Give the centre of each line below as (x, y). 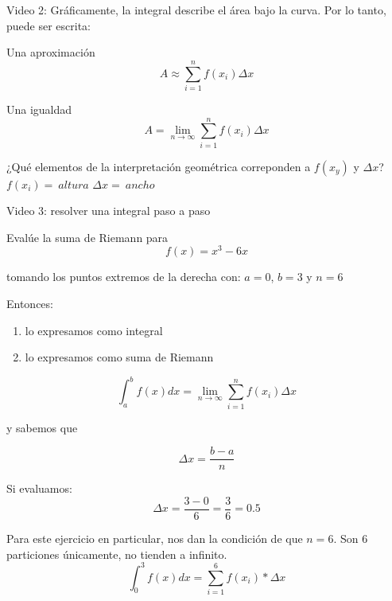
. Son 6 (351, 538)
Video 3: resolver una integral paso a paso (109, 211)
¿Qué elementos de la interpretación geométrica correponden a (159, 166)
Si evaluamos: (39, 488)
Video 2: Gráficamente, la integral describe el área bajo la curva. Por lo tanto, (196, 10)
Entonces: (30, 304)
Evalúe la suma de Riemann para (87, 237)
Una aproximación (51, 52)
